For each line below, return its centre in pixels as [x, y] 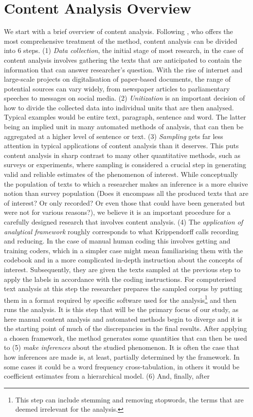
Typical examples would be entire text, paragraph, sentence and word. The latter [125, 117]
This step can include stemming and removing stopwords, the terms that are [129, 399]
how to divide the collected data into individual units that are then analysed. [119, 107]
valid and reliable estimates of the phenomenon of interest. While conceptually [121, 174]
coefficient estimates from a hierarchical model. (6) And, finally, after [107, 376]
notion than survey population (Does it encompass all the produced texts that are [126, 193]
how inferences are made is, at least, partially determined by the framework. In [122, 356]
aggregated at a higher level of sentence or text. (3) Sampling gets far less [114, 136]
